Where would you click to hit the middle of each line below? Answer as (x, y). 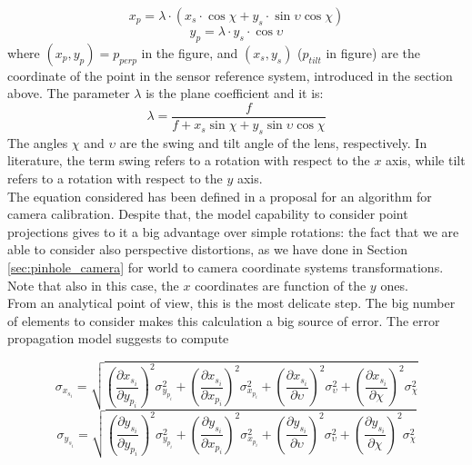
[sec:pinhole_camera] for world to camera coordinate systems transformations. (226, 267)
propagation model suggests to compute (118, 338)
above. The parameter (69, 93)
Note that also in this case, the (93, 285)
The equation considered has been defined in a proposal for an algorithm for (220, 196)
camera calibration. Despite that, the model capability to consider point (208, 214)
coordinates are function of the (281, 285)
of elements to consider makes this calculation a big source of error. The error (224, 320)
